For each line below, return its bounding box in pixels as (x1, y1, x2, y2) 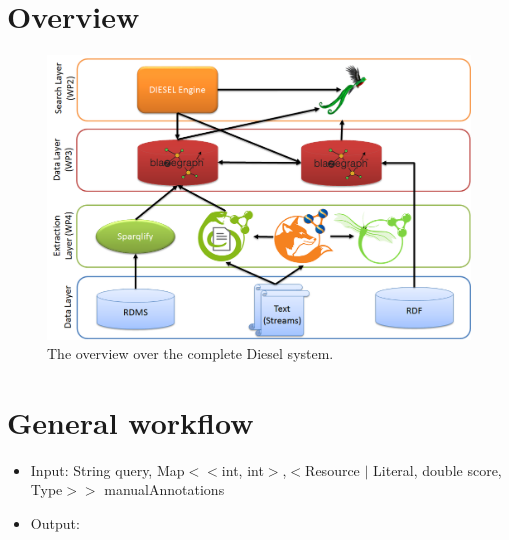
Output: (30, 513, 80, 534)
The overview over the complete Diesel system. (47, 343, 334, 364)
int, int (221, 459, 264, 480)
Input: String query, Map (30, 459, 185, 480)
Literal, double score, (373, 459, 502, 480)
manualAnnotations (104, 479, 225, 500)
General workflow (7, 401, 254, 442)
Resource (305, 459, 360, 480)
